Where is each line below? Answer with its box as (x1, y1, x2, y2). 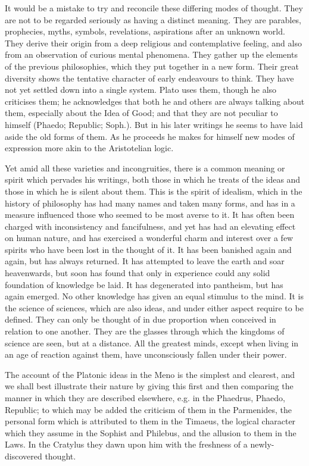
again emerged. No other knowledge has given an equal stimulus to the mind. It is (5, 290, 304, 302)
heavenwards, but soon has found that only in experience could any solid (5, 267, 270, 279)
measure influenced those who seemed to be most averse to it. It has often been (5, 208, 295, 221)
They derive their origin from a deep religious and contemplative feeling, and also (5, 36, 302, 49)
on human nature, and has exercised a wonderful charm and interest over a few (5, 232, 294, 244)
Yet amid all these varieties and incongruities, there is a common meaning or (5, 161, 285, 174)
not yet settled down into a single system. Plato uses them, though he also (5, 83, 277, 96)
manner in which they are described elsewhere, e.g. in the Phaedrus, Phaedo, (5, 392, 285, 404)
